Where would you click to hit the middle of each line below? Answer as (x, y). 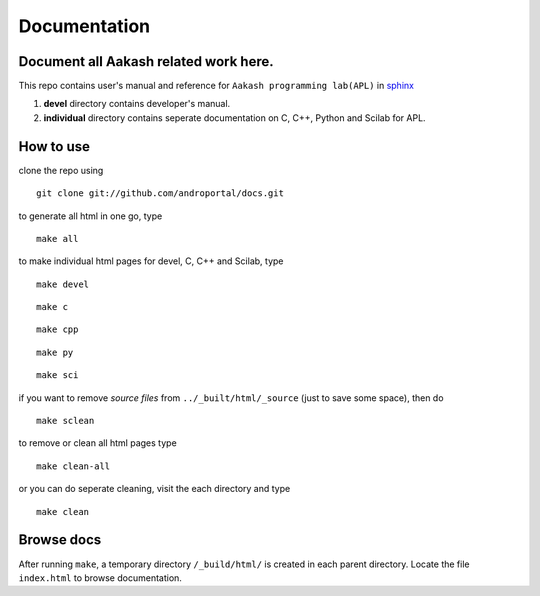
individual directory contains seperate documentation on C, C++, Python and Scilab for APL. (234, 117)
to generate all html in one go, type (90, 216)
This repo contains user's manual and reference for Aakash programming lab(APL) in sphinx (216, 86)
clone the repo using (61, 170)
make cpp (57, 329)
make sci (57, 375)
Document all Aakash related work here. (146, 61)
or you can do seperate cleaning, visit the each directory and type (154, 489)
